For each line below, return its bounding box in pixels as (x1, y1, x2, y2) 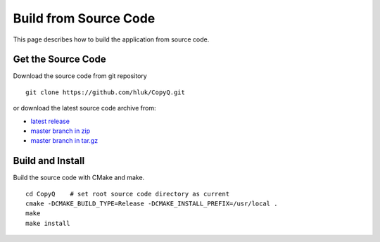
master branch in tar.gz (30, 136, 99, 145)
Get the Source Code (13, 53, 106, 65)
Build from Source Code (13, 11, 156, 26)
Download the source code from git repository (13, 72, 147, 80)
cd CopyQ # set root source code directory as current (25, 190, 230, 198)
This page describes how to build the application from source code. (13, 35, 210, 44)
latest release (30, 117, 70, 125)
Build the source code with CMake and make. (13, 173, 145, 182)
